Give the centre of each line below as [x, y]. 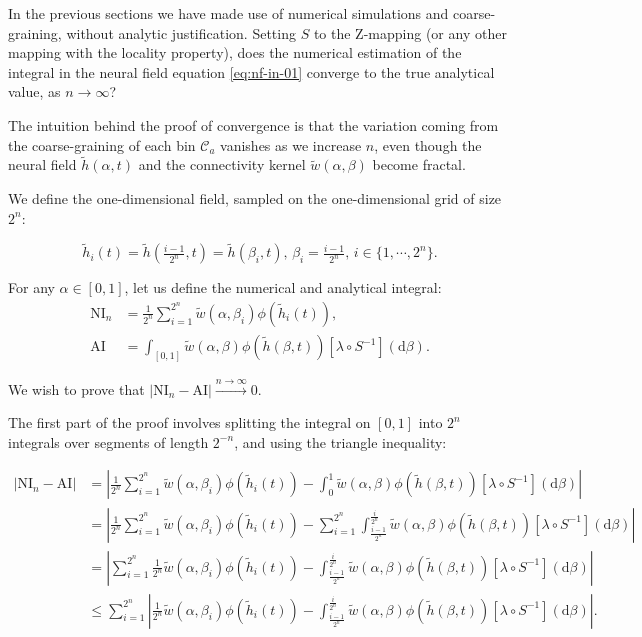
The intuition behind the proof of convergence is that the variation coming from [253, 124]
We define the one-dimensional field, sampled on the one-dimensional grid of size [255, 197]
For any [31, 287]
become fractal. [419, 164]
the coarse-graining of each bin [102, 144]
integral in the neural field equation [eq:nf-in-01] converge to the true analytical [251, 71]
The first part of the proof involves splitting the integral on [189, 422]
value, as [34, 91]
